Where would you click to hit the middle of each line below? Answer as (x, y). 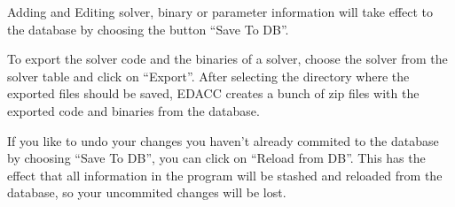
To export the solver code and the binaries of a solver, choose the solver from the (227, 59)
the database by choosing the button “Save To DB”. (148, 29)
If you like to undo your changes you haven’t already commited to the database (223, 140)
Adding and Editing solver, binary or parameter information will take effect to (220, 11)
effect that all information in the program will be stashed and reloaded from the (225, 175)
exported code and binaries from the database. (133, 110)
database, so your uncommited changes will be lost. (147, 192)
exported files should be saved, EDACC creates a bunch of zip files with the (213, 93)
